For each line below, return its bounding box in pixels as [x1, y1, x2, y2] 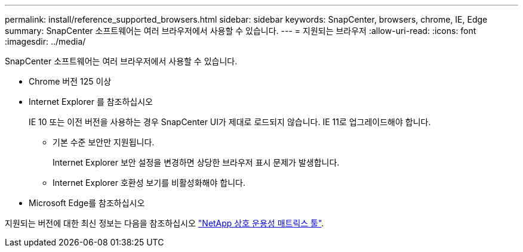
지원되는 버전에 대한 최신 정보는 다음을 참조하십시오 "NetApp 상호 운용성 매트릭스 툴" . [5, 218, 324, 228]
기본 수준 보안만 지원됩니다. [53, 137, 155, 147]
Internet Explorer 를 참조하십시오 [29, 97, 153, 107]
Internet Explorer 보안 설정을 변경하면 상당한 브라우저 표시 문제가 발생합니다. [53, 157, 340, 167]
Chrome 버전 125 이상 [29, 76, 112, 86]
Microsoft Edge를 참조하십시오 [29, 198, 145, 208]
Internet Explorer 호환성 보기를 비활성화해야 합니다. [53, 178, 245, 188]
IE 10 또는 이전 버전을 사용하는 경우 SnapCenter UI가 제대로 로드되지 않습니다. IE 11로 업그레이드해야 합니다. [29, 117, 431, 127]
